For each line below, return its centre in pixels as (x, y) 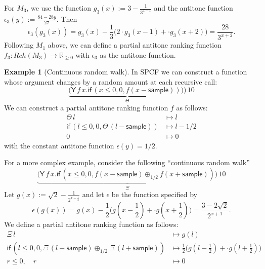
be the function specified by (154, 194)
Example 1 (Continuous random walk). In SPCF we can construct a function (126, 72)
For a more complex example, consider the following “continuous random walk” (127, 162)
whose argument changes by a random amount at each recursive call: (111, 81)
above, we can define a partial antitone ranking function (135, 45)
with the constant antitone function (59, 145)
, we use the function (59, 8)
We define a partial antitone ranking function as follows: (91, 224)
